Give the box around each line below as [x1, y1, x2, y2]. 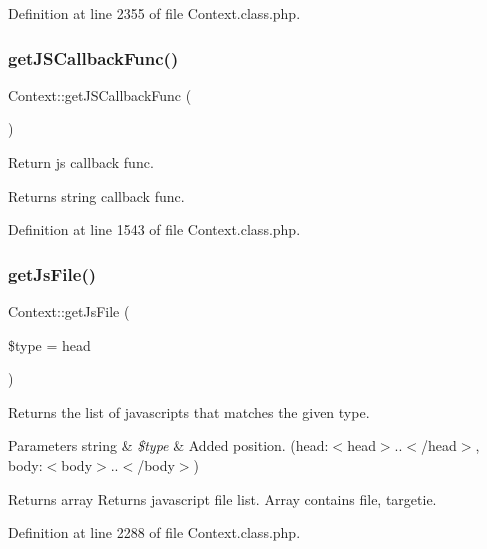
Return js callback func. [8, 152, 154, 172]
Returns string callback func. [8, 185, 185, 206]
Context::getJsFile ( [8, 301, 130, 321]
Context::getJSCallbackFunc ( [8, 84, 192, 105]
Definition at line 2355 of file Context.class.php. [8, 3, 301, 23]
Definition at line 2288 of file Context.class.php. [8, 522, 301, 543]
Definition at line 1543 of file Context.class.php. [8, 219, 301, 240]
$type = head [8, 334, 91, 355]
